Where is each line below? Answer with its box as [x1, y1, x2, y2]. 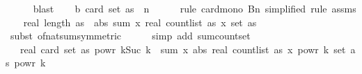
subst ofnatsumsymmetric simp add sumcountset [10, 28, 251, 43]
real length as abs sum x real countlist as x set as [23, 15, 257, 29]
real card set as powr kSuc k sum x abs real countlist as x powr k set [19, 41, 346, 56]
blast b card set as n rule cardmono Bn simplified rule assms [33, 1, 356, 15]
